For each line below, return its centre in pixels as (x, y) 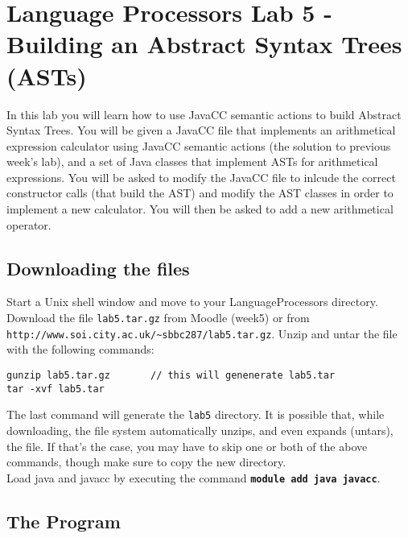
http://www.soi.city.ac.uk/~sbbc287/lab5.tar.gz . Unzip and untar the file (202, 333)
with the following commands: (80, 349)
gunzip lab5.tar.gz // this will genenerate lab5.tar (171, 375)
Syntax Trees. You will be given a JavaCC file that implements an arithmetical (201, 130)
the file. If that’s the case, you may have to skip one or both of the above (187, 446)
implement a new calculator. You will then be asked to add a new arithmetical (200, 209)
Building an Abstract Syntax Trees (204, 44)
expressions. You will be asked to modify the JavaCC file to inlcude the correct (201, 177)
